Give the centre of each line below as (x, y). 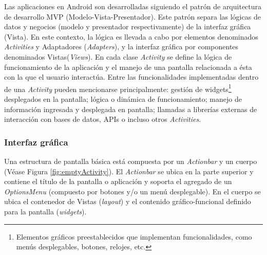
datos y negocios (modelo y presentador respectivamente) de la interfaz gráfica (128, 26)
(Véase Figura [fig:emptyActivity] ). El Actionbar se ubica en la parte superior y (129, 171)
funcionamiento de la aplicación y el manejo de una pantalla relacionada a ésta (128, 67)
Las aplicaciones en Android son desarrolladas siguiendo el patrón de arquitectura (133, 6)
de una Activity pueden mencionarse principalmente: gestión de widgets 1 (118, 88)
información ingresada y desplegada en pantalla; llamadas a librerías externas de (131, 109)
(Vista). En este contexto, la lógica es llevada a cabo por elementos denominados (131, 36)
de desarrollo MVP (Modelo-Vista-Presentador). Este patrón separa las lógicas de (132, 16)
